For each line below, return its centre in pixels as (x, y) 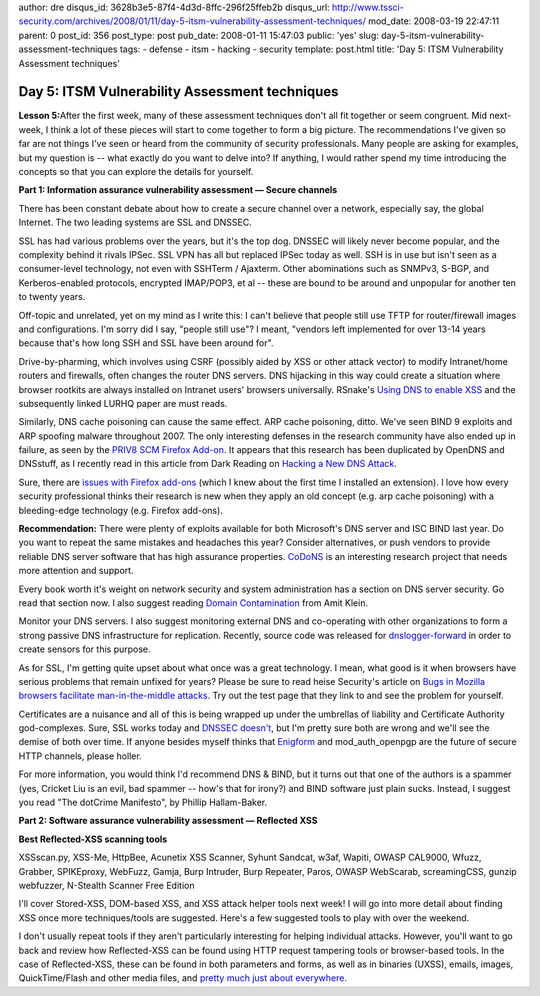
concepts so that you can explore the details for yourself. (136, 172)
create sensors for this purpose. (84, 649)
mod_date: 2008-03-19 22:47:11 (434, 21)
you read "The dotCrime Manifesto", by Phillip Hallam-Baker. (143, 802)
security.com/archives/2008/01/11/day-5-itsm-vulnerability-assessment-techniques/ (192, 21)
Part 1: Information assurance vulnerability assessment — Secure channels (178, 190)
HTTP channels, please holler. (80, 756)
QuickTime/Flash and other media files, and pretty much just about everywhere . (182, 978)
